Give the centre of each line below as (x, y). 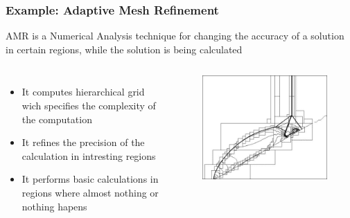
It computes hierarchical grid (83, 92)
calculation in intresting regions (89, 155)
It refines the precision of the (83, 142)
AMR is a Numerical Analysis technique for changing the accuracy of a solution (175, 36)
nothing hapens (54, 206)
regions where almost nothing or (90, 192)
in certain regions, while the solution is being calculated (124, 49)
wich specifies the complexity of (89, 105)
